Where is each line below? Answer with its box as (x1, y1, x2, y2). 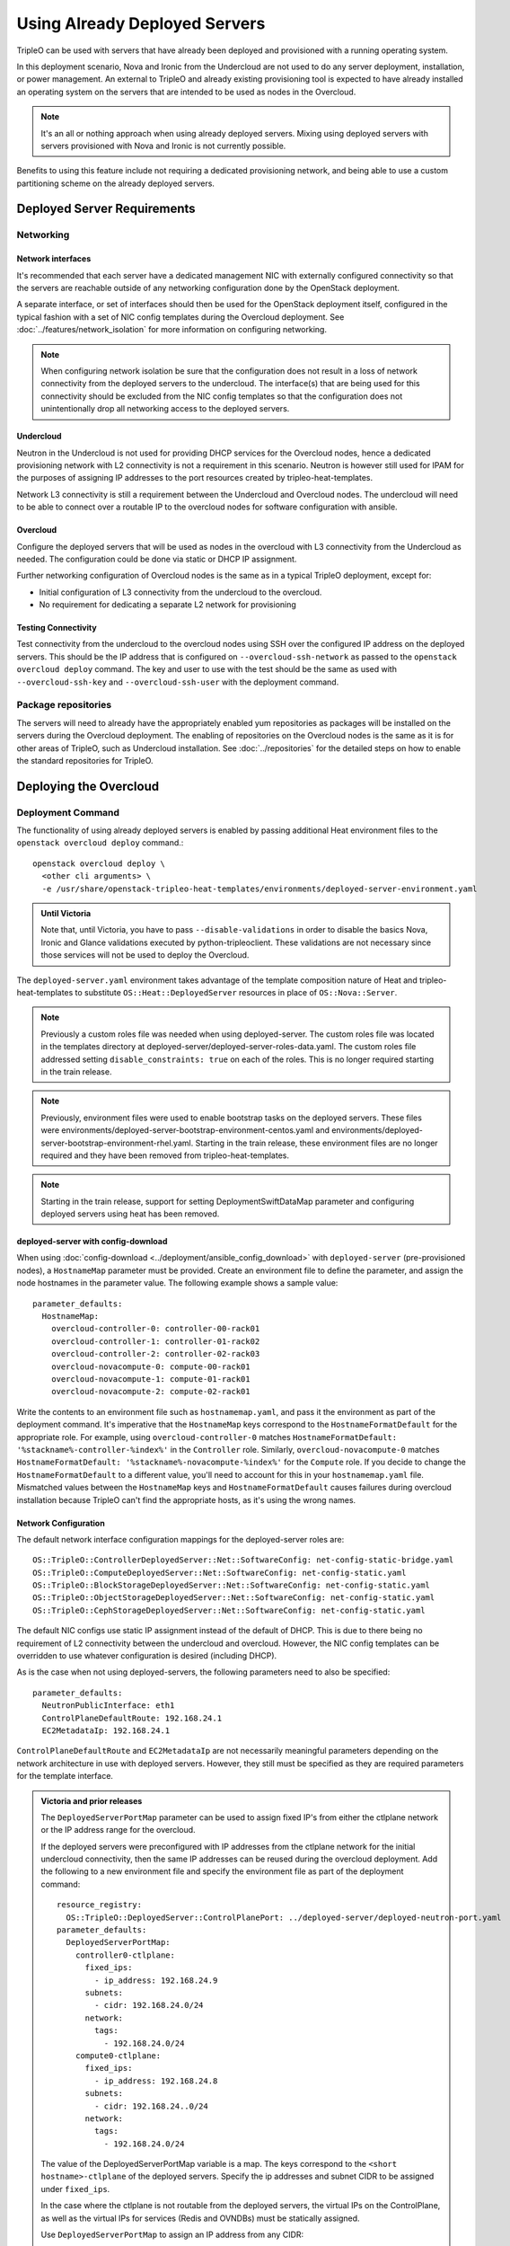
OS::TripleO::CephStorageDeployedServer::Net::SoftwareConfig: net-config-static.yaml (32, 1605, 426, 1615)
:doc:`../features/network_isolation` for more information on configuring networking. (16, 324, 328, 335)
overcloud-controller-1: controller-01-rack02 (50, 1336, 260, 1347)
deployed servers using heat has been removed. (40, 1208, 220, 1219)
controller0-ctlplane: (75, 1950, 175, 1960)
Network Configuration (16, 1517, 105, 1528)
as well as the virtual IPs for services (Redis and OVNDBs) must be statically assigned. (40, 2213, 360, 2224)
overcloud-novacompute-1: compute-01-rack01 (50, 1374, 251, 1384)
